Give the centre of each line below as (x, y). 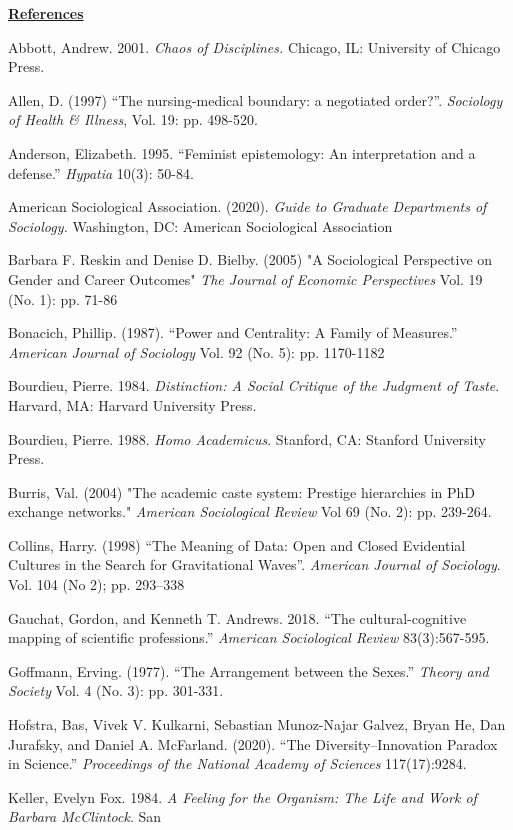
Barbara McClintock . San (85, 816)
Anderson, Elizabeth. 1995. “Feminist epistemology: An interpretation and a (242, 152)
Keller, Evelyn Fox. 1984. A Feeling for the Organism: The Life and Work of (242, 796)
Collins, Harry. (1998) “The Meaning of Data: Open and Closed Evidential (237, 544)
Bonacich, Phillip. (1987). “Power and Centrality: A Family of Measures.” (233, 332)
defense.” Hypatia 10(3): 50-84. (101, 172)
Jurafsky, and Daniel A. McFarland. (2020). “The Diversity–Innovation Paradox (253, 743)
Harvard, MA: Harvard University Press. (132, 404)
